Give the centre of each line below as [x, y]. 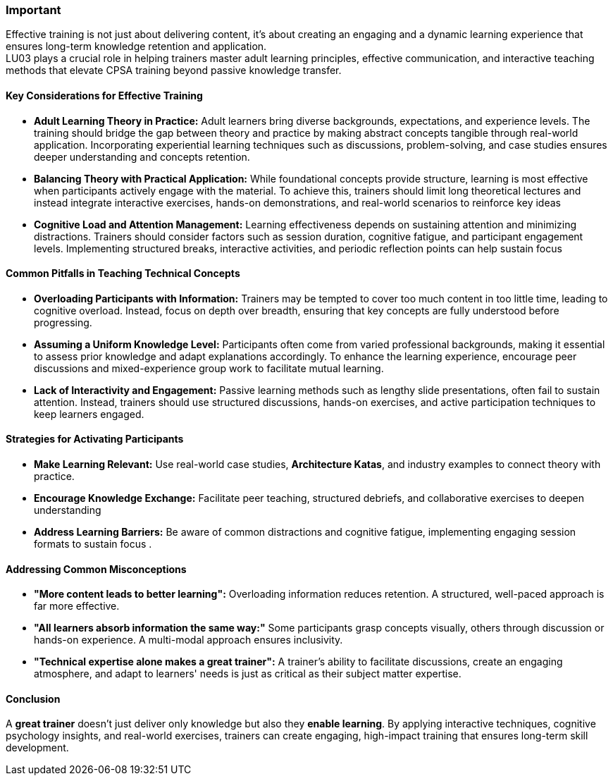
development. [37, 748]
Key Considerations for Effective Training [104, 95]
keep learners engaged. [89, 414]
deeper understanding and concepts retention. [142, 156]
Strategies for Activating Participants [95, 439]
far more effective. [77, 606]
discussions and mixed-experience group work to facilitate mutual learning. [209, 368]
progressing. [63, 322]
